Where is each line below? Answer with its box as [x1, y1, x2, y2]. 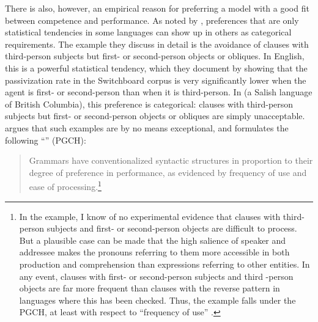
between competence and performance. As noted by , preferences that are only [5, 13, 299, 26]
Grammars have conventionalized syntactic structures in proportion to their [29, 154, 313, 167]
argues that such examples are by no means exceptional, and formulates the [5, 121, 289, 134]
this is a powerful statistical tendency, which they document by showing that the [5, 61, 308, 74]
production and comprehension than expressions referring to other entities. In [19, 257, 310, 270]
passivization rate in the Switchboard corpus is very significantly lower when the [5, 73, 306, 86]
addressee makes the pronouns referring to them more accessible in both [19, 246, 290, 258]
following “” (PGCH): [5, 133, 86, 146]
